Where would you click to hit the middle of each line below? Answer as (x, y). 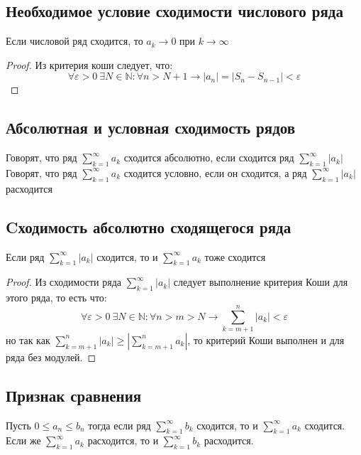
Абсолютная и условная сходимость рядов (151, 128)
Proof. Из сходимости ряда (64, 282)
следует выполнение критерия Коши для (261, 282)
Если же (23, 440)
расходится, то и (123, 440)
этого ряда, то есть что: (56, 298)
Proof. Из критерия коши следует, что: (89, 64)
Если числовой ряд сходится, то (74, 41)
